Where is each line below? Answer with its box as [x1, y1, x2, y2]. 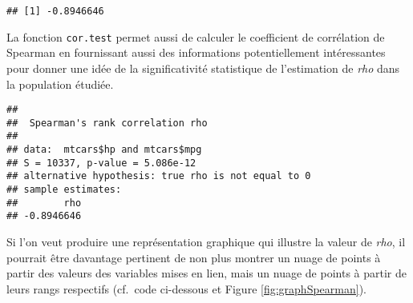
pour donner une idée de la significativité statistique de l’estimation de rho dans [6, 59, 400, 76]
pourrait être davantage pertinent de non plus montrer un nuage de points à [6, 249, 381, 265]
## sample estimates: [6, 184, 122, 196]
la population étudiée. [6, 75, 114, 92]
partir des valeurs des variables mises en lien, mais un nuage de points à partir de [6, 265, 407, 281]
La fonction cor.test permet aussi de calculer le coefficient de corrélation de [6, 28, 385, 45]
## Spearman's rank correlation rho [6, 117, 208, 129]
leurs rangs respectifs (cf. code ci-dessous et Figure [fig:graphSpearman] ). [6, 280, 366, 297]
